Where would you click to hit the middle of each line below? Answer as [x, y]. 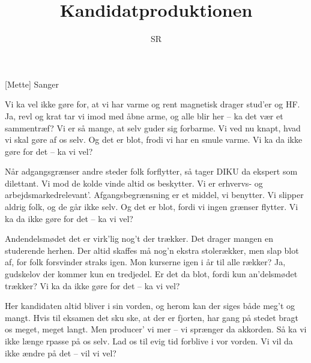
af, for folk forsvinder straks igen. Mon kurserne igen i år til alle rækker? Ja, [145, 262]
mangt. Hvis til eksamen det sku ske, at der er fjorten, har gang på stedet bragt [152, 317]
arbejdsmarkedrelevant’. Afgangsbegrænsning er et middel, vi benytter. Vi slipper [154, 195]
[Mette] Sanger [32, 84]
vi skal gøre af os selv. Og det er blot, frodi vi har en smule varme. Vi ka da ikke [154, 139]
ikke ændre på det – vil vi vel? [61, 352]
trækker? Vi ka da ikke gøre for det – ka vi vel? [92, 285]
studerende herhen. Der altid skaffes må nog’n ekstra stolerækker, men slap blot [152, 250]
